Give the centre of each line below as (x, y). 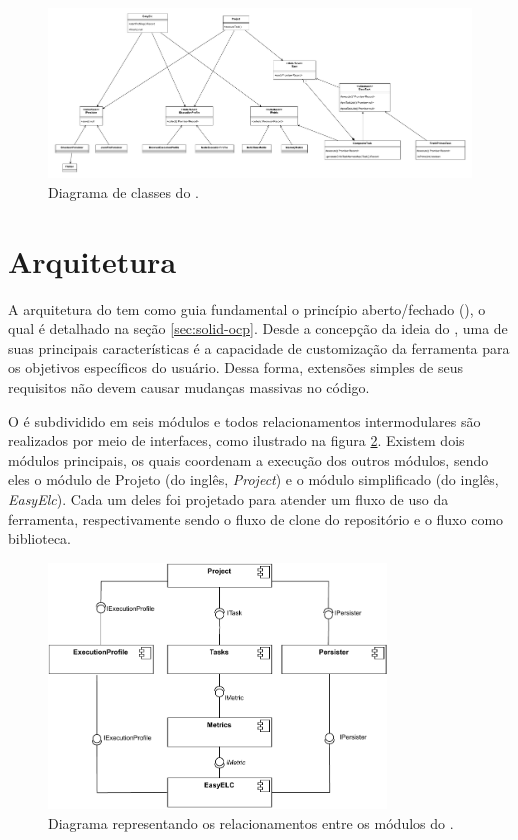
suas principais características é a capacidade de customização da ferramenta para (259, 347)
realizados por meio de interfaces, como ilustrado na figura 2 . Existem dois (236, 440)
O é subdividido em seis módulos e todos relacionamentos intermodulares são (244, 420)
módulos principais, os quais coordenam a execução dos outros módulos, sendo (248, 459)
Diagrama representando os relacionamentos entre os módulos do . (251, 822)
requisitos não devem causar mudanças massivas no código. (189, 387)
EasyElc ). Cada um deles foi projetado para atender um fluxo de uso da (228, 499)
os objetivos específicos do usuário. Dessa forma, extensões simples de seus (236, 367)
